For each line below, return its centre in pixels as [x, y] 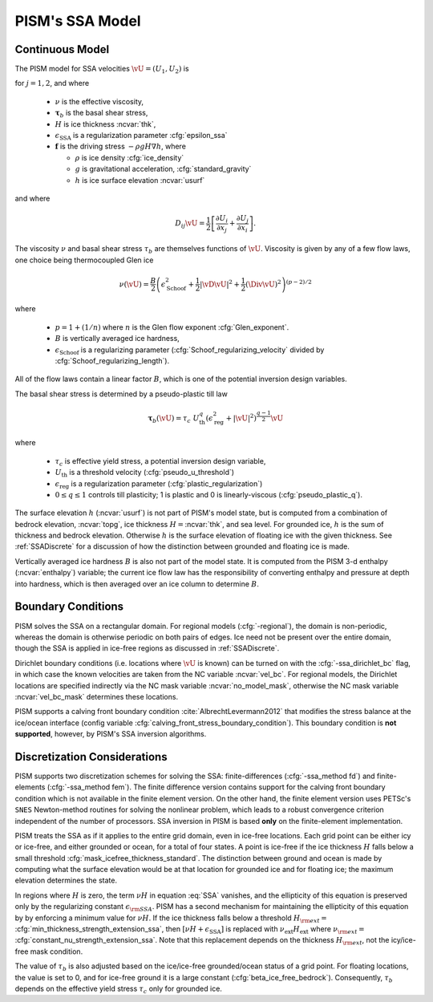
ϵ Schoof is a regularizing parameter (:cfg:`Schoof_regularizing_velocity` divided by [190, 351]
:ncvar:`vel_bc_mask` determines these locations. [97, 696]
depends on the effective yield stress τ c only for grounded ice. [118, 989]
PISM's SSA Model [78, 21]
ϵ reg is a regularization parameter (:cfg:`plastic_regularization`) [159, 484]
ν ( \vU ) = [134, 284]
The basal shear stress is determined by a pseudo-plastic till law [121, 394]
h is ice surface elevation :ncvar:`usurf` [140, 180]
